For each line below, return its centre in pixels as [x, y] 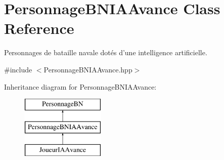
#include [18, 69]
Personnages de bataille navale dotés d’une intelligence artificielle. [106, 52]
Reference [39, 28]
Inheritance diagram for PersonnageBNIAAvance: [80, 86]
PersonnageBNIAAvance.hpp [88, 69]
